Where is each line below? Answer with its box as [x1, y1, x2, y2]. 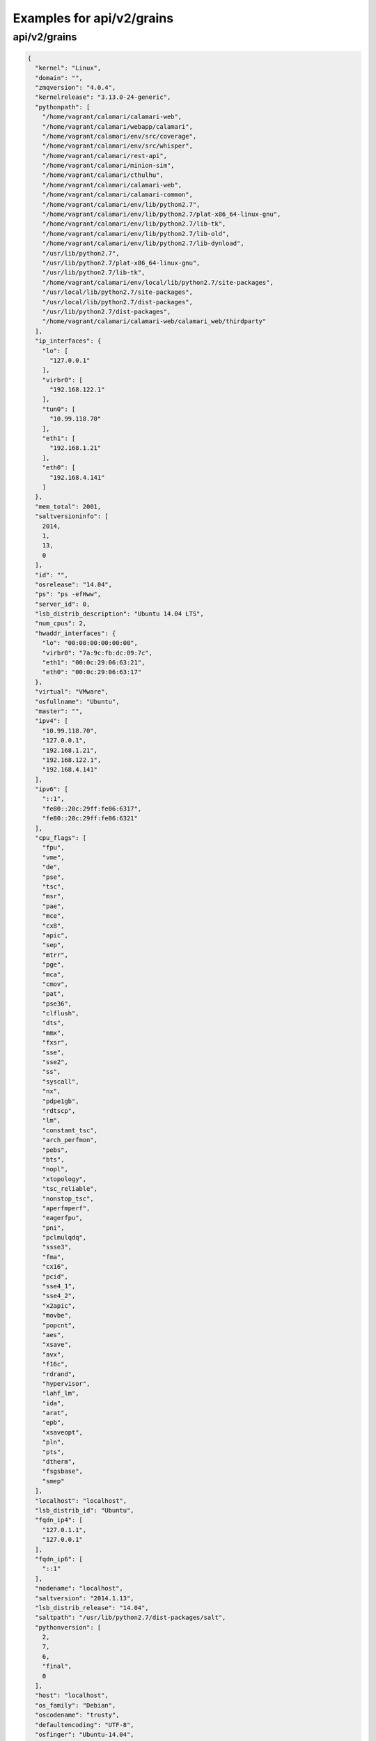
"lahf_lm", [42, 1389, 79, 1398]
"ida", [42, 1399, 65, 1407]
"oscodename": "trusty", [35, 1711, 120, 1719]
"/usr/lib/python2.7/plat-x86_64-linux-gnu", [42, 259, 201, 267]
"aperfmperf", [42, 1204, 91, 1212]
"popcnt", [42, 1321, 76, 1329]
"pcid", [42, 1272, 69, 1281]
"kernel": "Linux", [35, 64, 102, 72]
